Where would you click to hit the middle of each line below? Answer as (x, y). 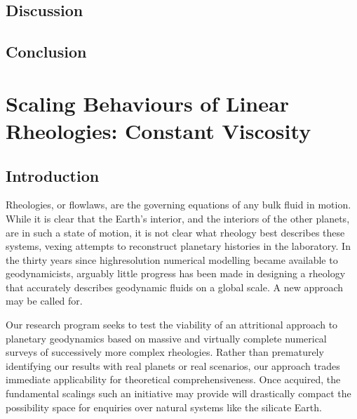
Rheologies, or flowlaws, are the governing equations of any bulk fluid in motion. (178, 205)
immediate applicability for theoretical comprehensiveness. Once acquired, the (173, 379)
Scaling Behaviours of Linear (147, 103)
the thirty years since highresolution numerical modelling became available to (172, 259)
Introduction (53, 175)
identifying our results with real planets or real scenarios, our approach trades (173, 365)
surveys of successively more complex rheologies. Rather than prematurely (165, 352)
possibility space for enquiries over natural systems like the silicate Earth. (164, 407)
